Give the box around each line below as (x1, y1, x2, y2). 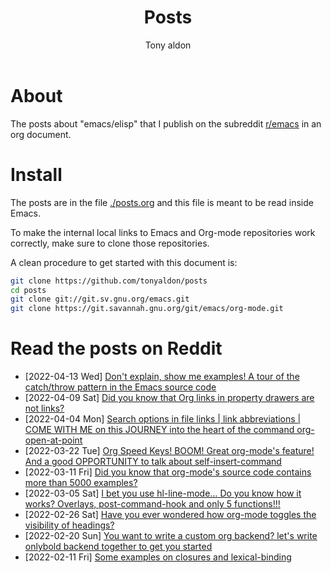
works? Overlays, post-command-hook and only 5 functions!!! (24, 498, 281, 510)
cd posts (10, 285, 47, 295)
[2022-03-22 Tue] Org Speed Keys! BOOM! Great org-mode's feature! (24, 445, 315, 457)
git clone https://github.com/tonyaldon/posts (10, 276, 208, 286)
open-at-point (24, 434, 83, 446)
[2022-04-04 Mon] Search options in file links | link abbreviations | (24, 413, 302, 425)
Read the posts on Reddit (10, 337, 223, 360)
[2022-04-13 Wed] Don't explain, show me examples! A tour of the (24, 371, 300, 383)
